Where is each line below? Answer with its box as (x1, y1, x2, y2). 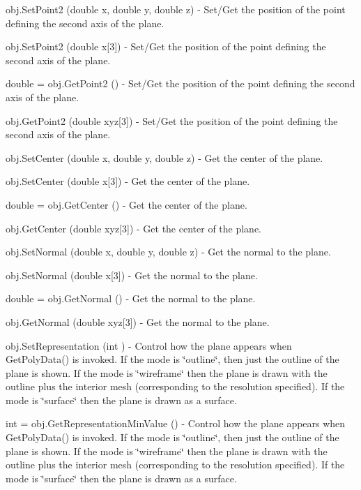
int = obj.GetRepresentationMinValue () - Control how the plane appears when (6, 416, 346, 431)
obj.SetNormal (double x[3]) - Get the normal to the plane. (6, 267, 258, 282)
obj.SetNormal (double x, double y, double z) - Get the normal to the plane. (6, 244, 331, 259)
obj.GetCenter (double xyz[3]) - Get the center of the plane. (6, 221, 262, 235)
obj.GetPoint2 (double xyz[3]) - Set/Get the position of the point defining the (6, 113, 338, 128)
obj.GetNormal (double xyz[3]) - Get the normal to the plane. (6, 314, 270, 329)
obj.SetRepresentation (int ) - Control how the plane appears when (6, 338, 292, 352)
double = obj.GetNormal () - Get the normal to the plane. (6, 291, 256, 306)
